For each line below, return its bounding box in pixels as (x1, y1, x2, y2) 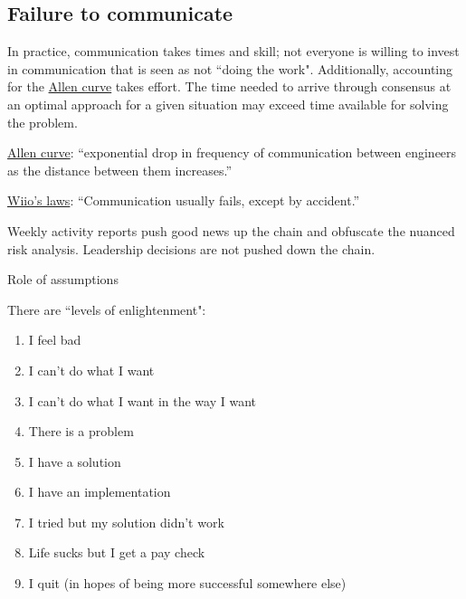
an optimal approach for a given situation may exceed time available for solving (7, 94, 449, 113)
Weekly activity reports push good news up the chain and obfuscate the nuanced (7, 221, 455, 240)
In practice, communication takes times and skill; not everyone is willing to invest (7, 42, 460, 61)
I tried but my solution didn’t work (28, 512, 224, 531)
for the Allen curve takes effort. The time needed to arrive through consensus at (7, 77, 452, 96)
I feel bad (28, 330, 81, 349)
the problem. (7, 112, 78, 131)
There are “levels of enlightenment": (7, 299, 206, 319)
